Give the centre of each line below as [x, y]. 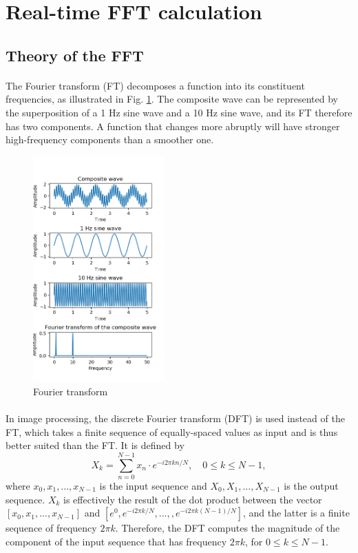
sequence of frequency [51, 528]
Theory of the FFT [75, 55]
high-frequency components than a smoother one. [110, 139]
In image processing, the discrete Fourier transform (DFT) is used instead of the [175, 418]
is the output [311, 486]
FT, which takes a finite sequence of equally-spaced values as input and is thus [172, 431]
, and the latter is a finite [296, 513]
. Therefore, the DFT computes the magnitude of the [228, 528]
